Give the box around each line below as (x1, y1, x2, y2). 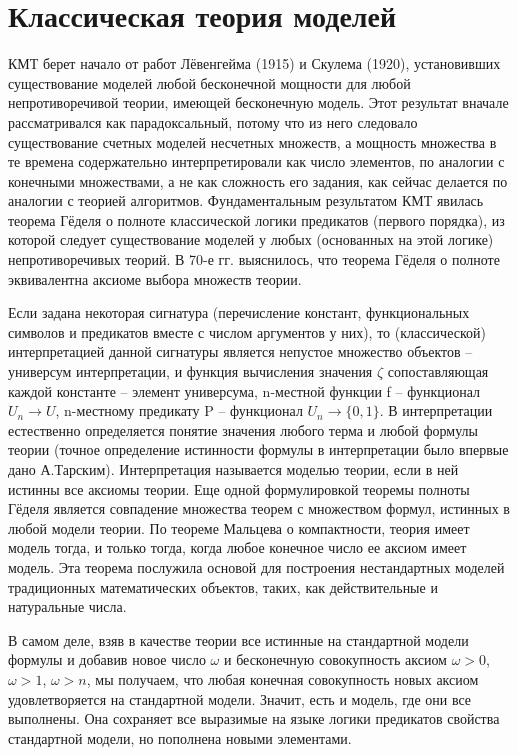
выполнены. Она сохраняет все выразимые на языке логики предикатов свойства (8, 708, 500, 729)
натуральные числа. (8, 596, 127, 617)
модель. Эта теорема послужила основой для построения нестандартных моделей (8, 556, 505, 577)
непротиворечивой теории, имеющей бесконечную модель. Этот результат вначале (8, 92, 509, 113)
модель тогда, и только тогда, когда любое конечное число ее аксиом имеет (8, 537, 467, 558)
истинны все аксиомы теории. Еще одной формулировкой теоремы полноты (8, 478, 470, 499)
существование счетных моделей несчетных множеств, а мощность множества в (8, 131, 497, 152)
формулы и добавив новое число (8, 649, 206, 670)
